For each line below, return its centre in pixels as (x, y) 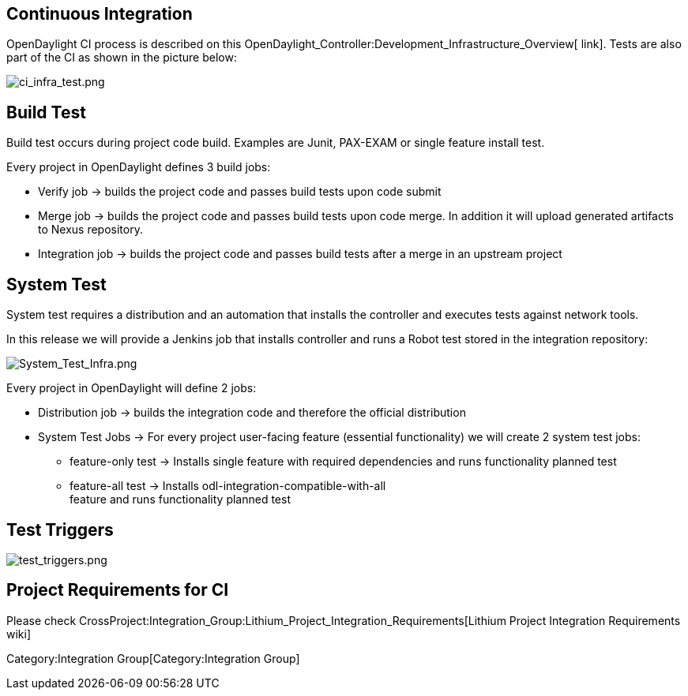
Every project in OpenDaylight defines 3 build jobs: (139, 167)
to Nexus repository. (90, 230)
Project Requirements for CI (118, 590)
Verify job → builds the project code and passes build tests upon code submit (240, 192)
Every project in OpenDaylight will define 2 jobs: (132, 388)
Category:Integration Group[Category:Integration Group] (153, 658)
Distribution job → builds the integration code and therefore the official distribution (252, 413)
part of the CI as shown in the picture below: (122, 58)
